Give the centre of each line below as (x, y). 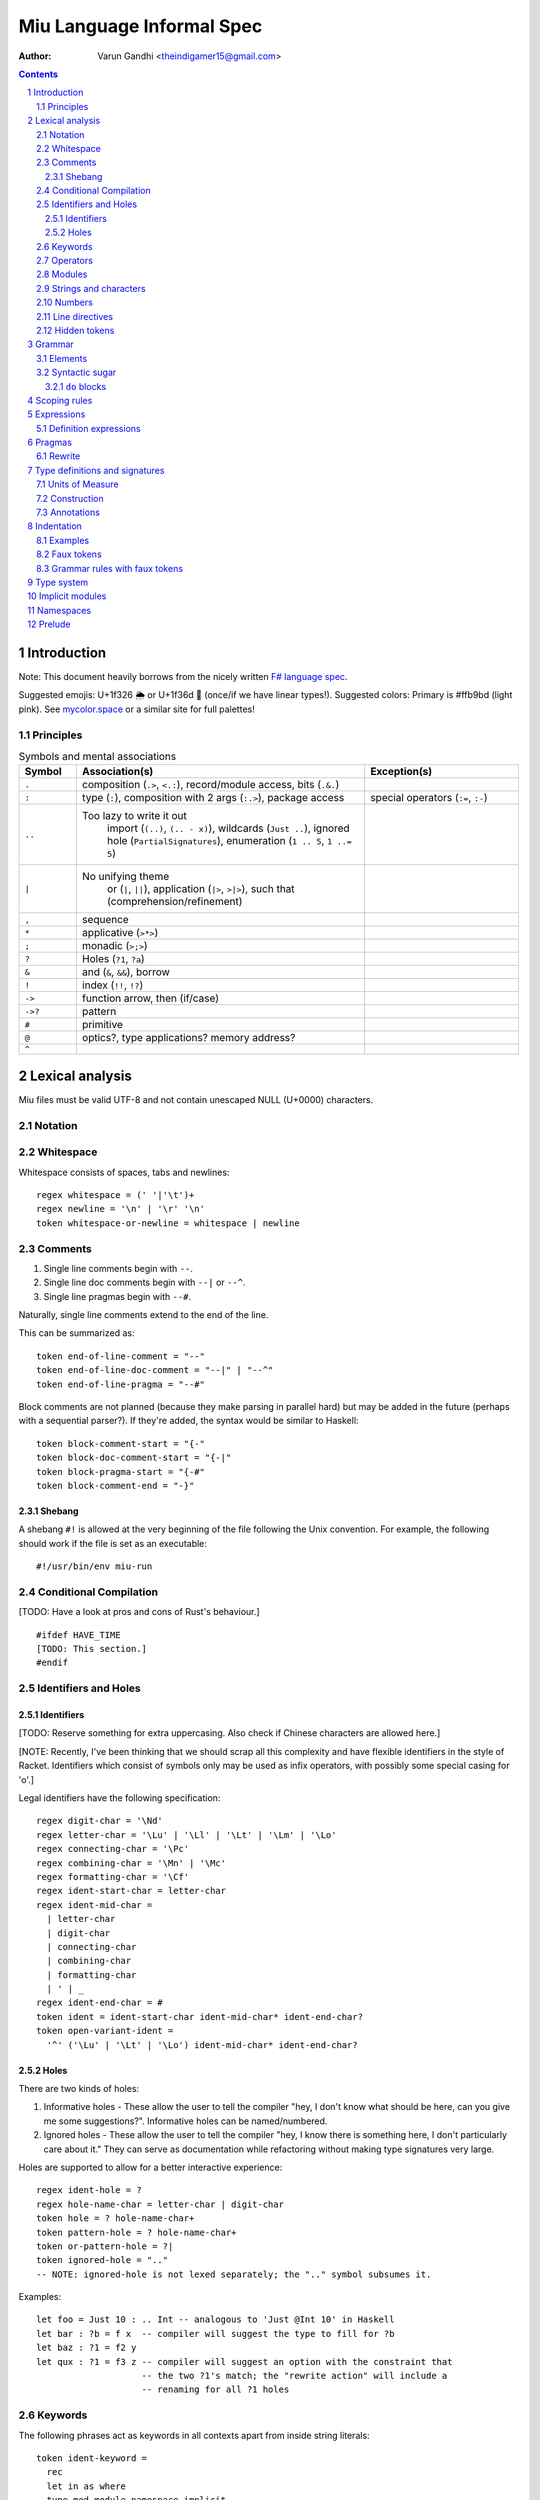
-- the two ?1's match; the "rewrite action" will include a (294, 2376)
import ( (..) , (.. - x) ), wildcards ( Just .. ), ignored (228, 828)
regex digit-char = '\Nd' (100, 1821)
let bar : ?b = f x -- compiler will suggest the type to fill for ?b (215, 2333)
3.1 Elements (62, 358)
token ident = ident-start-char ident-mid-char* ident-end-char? (200, 2016)
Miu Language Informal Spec (140, 26)
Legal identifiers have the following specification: (119, 1797)
